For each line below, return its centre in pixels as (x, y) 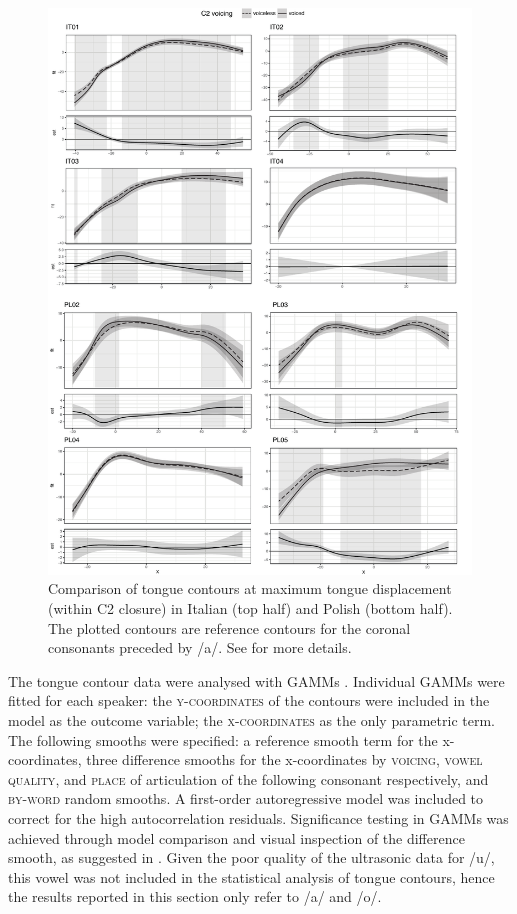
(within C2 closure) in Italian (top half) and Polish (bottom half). (250, 607)
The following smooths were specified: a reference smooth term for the (223, 739)
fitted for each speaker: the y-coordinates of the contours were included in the (249, 700)
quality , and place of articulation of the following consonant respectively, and (248, 778)
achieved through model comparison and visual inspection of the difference (236, 837)
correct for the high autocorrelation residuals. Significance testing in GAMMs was (258, 817)
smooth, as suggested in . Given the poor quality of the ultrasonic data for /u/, (251, 857)
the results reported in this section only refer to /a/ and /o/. (195, 896)
